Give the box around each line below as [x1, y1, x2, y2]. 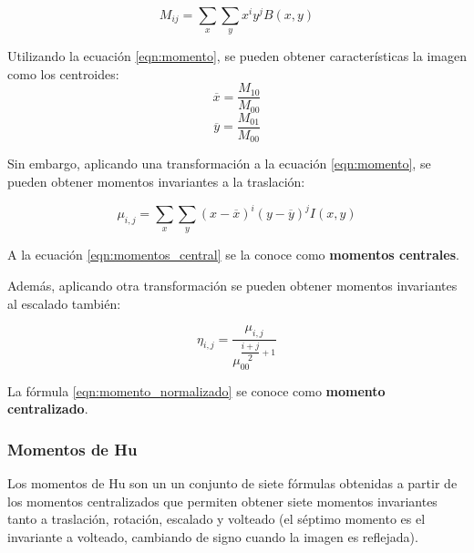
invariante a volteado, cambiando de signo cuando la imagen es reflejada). [7, 527, 418, 546]
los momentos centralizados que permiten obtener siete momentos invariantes [7, 491, 438, 510]
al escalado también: [7, 293, 121, 312]
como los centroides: [7, 64, 119, 83]
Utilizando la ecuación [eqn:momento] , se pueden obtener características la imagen [7, 46, 467, 66]
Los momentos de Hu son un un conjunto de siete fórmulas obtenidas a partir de [7, 473, 458, 492]
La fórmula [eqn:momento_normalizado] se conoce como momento [7, 381, 386, 400]
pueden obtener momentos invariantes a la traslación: [7, 172, 305, 190]
